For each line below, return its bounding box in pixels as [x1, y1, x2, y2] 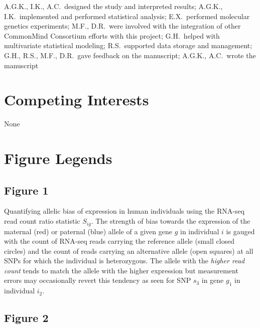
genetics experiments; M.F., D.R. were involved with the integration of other [4, 21, 241, 31]
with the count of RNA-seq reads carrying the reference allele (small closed [4, 236, 235, 246]
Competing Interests [4, 89, 149, 110]
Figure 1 [4, 182, 49, 198]
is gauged [226, 226, 255, 236]
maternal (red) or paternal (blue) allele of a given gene [4, 226, 172, 236]
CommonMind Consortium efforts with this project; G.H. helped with [4, 30, 220, 41]
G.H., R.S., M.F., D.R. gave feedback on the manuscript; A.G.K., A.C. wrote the [4, 50, 256, 60]
